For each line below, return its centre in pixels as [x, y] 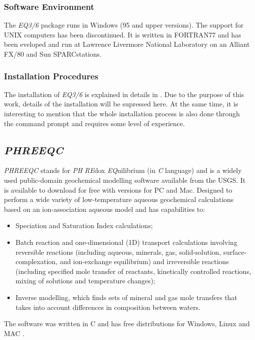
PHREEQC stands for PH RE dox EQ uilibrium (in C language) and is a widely [123, 170]
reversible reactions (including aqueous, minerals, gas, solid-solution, [118, 252]
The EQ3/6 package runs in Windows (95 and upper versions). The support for [124, 25]
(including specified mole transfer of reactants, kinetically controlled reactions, [133, 271]
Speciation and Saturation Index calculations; [84, 225]
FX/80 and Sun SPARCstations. [53, 54]
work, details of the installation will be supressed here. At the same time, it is [121, 104]
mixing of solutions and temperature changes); [85, 281]
